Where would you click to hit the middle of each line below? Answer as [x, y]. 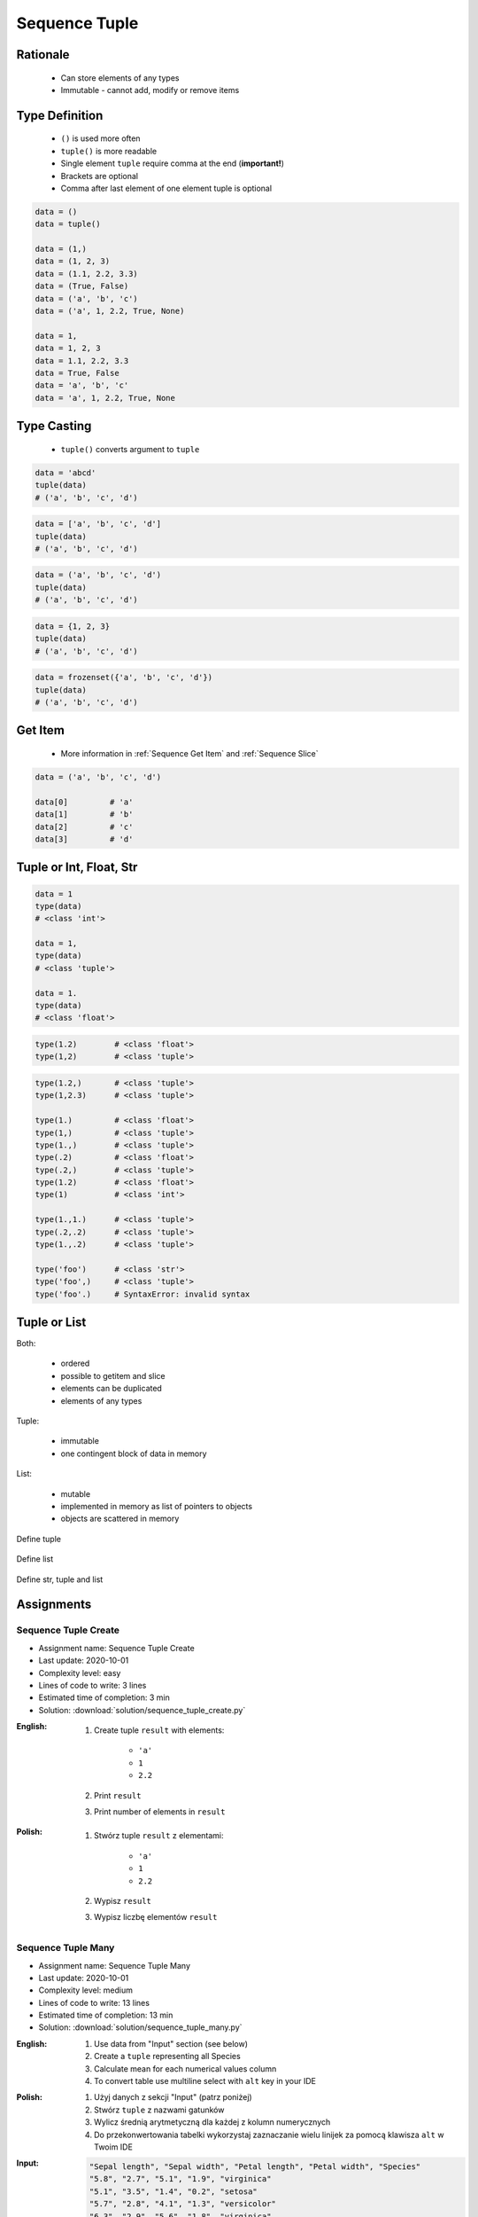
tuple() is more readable [109, 151]
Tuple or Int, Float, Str [77, 868]
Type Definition [60, 115]
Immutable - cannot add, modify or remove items [150, 90]
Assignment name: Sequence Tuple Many [114, 1965]
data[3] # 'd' [84, 839]
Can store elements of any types [120, 78]
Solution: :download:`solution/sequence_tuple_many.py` [140, 2027]
